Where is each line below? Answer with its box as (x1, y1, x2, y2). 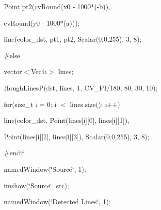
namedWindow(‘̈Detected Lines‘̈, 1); (4, 196, 111, 207)
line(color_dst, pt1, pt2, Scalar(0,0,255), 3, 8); (4, 34, 142, 44)
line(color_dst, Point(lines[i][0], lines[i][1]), (4, 115, 129, 125)
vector (4, 66, 22, 76)
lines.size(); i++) (70, 99, 120, 109)
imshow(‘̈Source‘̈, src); (4, 180, 69, 190)
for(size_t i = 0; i (4, 99, 57, 109)
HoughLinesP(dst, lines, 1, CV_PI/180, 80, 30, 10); (4, 82, 158, 92)
